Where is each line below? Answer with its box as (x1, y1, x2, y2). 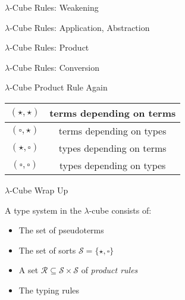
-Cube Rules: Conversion (10, 61, 100, 73)
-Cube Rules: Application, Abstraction (10, 21, 150, 33)
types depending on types (59, 158, 166, 172)
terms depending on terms (49, 105, 176, 120)
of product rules (81, 264, 138, 276)
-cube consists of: (89, 204, 152, 216)
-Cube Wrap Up (10, 183, 68, 196)
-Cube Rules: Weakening (10, 1, 99, 13)
